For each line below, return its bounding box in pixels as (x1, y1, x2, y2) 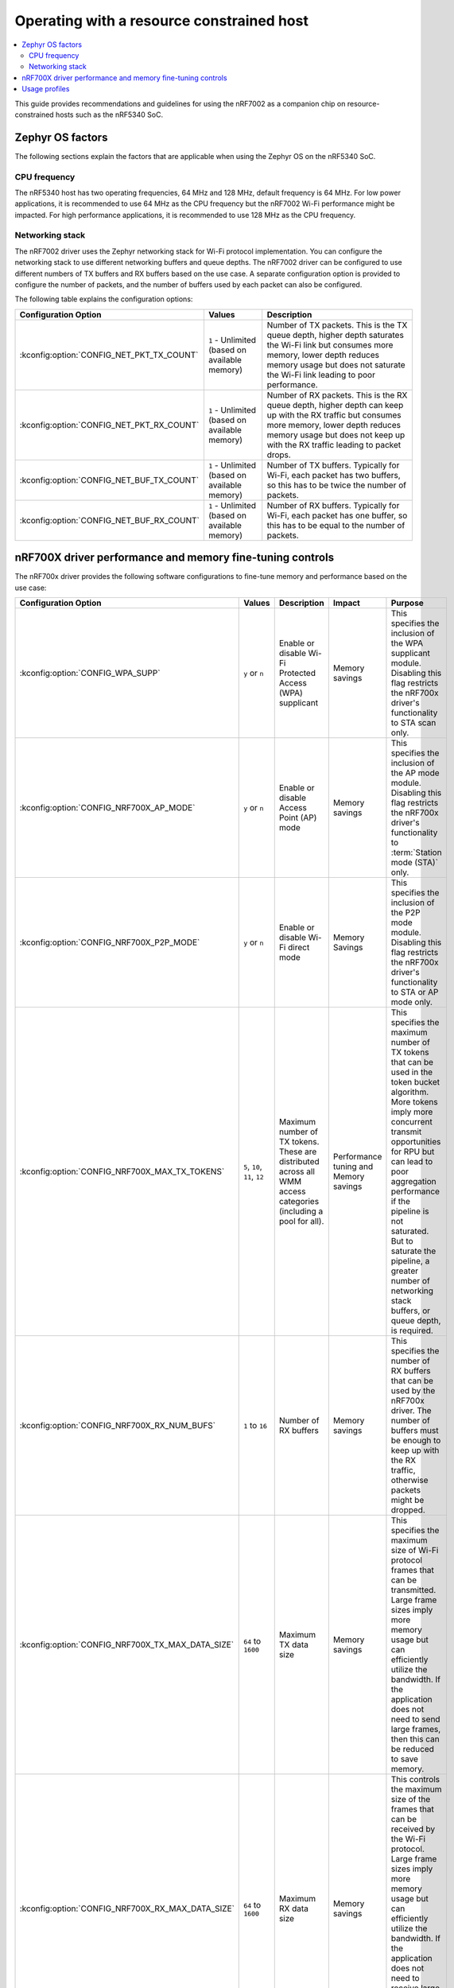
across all (278, 1166, 316, 1177)
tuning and (332, 1161, 374, 1172)
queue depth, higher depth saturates (266, 329, 405, 340)
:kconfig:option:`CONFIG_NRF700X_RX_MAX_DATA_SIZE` (19, 1903, 235, 1914)
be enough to (390, 1435, 441, 1446)
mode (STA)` (390, 857, 439, 868)
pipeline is (390, 1206, 429, 1217)
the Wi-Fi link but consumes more (266, 339, 394, 350)
